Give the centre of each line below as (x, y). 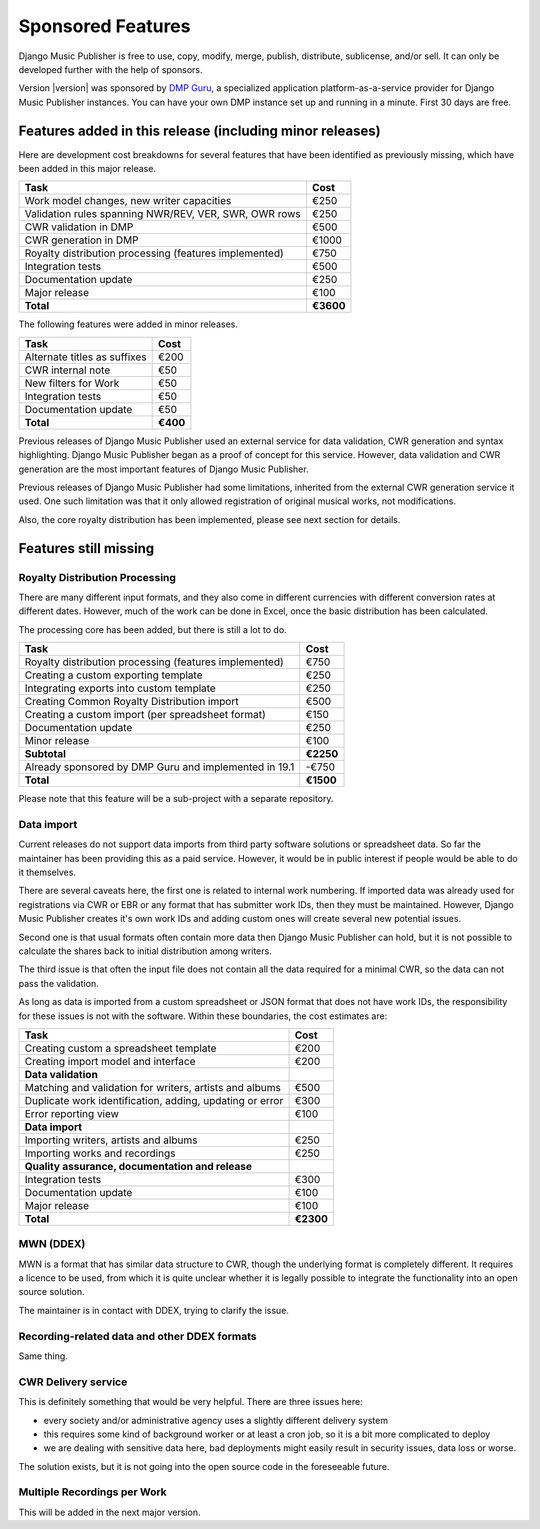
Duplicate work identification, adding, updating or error (154, 1100)
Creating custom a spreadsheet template (120, 1048)
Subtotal (45, 754)
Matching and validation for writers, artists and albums (153, 1087)
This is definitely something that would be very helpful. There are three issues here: (191, 1402)
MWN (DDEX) (52, 1244)
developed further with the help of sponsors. (110, 69)
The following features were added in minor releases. (128, 324)
